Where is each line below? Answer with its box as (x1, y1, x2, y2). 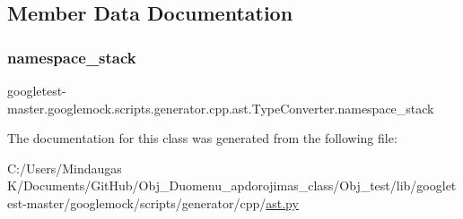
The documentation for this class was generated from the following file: (7, 129, 397, 147)
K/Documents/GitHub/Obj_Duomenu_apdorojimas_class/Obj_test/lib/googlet (7, 176, 457, 195)
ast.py (266, 193, 299, 212)
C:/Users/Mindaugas (7, 158, 122, 177)
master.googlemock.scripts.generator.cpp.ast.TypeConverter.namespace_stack (7, 98, 434, 117)
